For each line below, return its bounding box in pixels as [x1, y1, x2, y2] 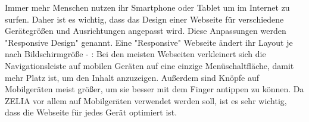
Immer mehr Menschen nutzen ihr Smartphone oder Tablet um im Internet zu [5, 1, 290, 13]
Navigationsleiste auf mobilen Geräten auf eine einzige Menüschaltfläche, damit [5, 59, 294, 71]
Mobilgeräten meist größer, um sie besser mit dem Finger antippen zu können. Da [5, 83, 304, 95]
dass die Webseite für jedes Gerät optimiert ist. [5, 106, 177, 118]
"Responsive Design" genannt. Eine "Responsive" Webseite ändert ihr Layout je [5, 36, 293, 48]
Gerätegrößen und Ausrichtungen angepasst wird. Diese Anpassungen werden [5, 24, 286, 37]
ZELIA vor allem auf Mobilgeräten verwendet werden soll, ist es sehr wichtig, [5, 94, 287, 107]
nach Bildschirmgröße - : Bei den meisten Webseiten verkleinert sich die [5, 48, 266, 60]
